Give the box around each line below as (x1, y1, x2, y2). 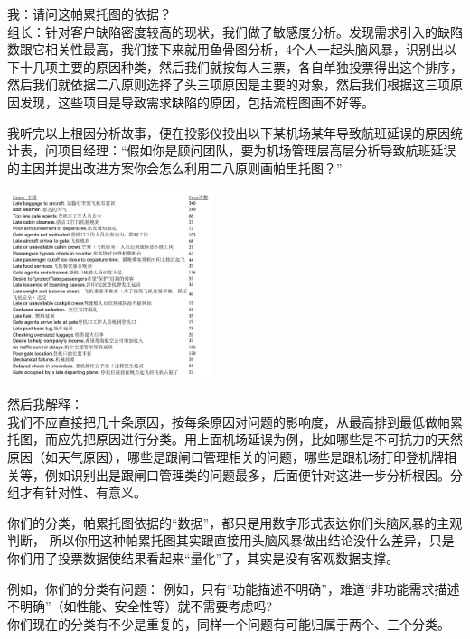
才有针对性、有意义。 (19, 483, 146, 502)
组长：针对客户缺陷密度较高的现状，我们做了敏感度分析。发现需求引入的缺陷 (7, 22, 463, 41)
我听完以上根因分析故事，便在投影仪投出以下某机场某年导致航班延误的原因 (7, 123, 450, 142)
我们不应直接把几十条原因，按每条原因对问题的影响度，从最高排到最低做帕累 (7, 412, 463, 431)
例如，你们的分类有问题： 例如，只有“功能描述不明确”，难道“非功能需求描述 (7, 579, 460, 597)
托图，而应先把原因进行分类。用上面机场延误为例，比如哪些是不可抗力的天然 (7, 430, 463, 449)
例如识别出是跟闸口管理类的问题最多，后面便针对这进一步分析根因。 (44, 465, 450, 484)
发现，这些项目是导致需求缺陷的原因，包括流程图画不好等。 (19, 92, 374, 111)
